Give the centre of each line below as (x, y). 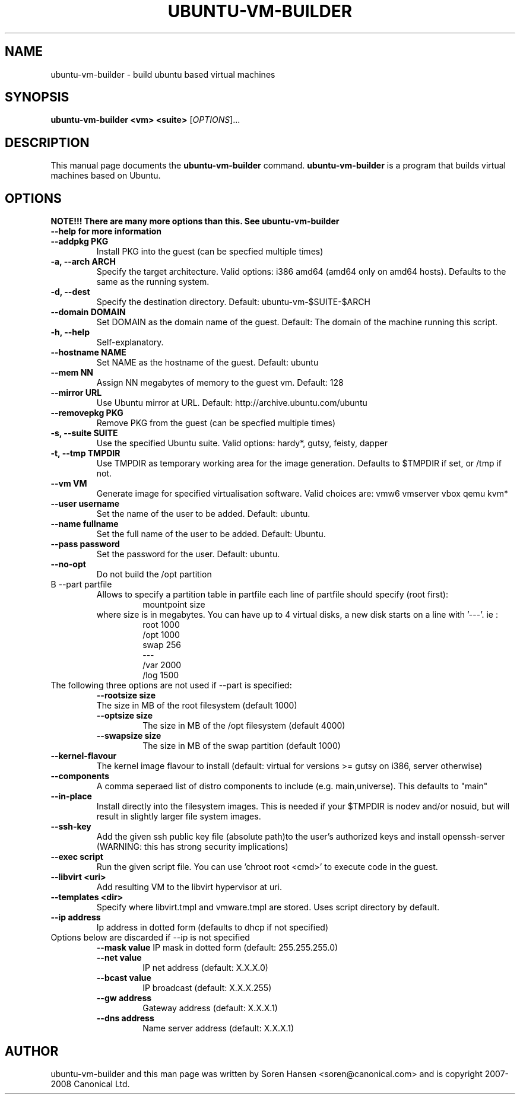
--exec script (77, 857)
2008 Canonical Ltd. (90, 1084)
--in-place (71, 796)
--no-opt (68, 564)
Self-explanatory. (130, 342)
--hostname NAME (88, 352)
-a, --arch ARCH (83, 262)
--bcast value (124, 978)
